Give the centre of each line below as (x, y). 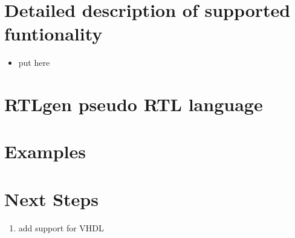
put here (34, 63)
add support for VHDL (61, 227)
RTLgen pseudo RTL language (134, 104)
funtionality (53, 34)
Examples (45, 151)
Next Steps (51, 198)
